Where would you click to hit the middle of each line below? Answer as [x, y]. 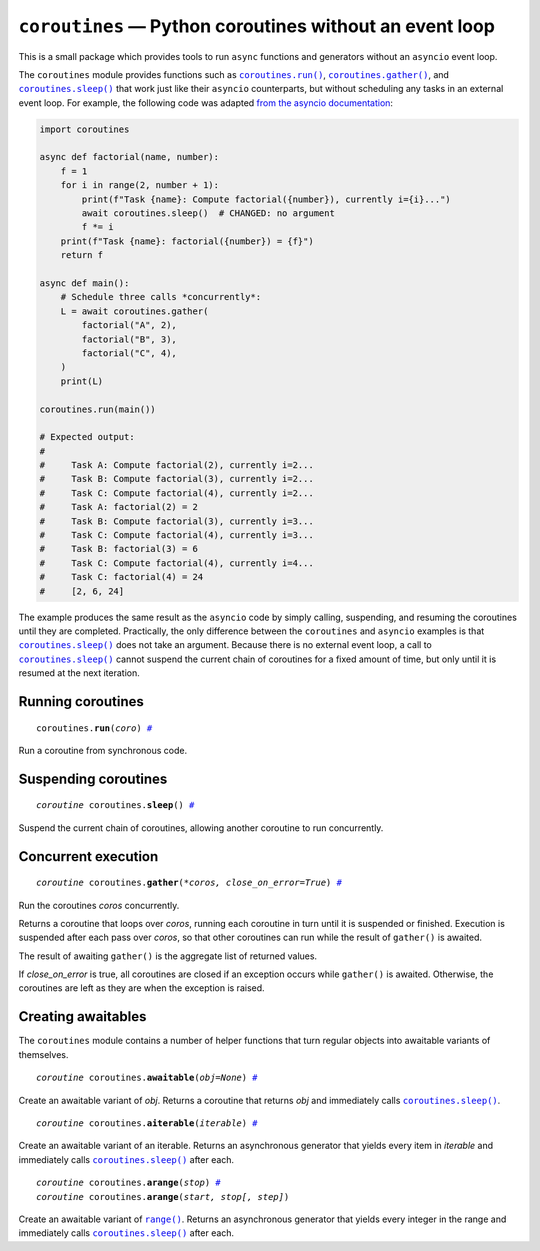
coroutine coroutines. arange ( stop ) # [129, 1183]
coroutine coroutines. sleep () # [115, 805]
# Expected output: [87, 437]
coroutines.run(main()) [98, 409]
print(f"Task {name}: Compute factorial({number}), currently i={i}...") [266, 199]
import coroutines [84, 129]
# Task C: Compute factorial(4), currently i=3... [176, 535]
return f [82, 255]
